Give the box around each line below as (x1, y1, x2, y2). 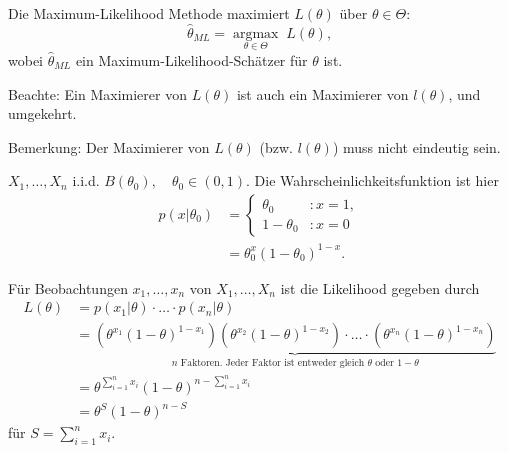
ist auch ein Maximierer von (236, 83, 409, 104)
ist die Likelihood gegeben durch (280, 277, 480, 298)
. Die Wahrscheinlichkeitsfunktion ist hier (245, 170, 499, 191)
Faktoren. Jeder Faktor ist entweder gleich (180, 358, 365, 369)
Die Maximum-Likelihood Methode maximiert (8, 3, 290, 23)
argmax (232, 26, 279, 41)
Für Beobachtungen (8, 277, 128, 298)
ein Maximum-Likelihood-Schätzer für (75, 50, 308, 71)
